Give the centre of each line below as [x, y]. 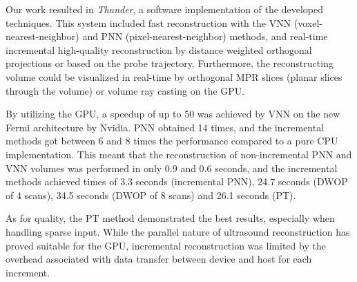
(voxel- [308, 22]
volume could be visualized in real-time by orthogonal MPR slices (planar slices [174, 76]
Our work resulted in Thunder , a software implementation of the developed [164, 9]
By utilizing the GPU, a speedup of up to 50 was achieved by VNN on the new [173, 114]
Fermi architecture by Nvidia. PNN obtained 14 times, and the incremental [165, 127]
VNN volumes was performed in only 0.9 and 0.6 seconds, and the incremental [172, 168]
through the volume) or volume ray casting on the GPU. [125, 90]
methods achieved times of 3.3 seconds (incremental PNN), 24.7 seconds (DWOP [177, 181]
